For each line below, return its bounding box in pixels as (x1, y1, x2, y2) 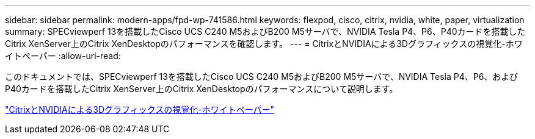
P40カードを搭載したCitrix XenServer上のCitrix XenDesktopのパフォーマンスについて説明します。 (5, 84, 398, 94)
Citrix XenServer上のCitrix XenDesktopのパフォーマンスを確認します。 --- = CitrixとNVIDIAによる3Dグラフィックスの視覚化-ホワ (5, 38, 523, 49)
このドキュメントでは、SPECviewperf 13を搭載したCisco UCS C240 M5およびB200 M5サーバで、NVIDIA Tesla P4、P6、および (5, 71, 519, 82)
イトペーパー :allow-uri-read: (5, 51, 121, 61)
